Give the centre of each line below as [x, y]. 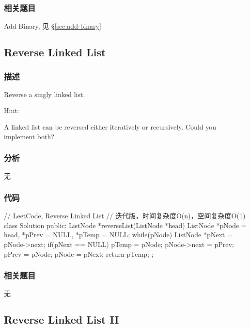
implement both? [29, 136]
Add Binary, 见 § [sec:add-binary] [53, 26]
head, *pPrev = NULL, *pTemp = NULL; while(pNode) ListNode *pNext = [118, 235]
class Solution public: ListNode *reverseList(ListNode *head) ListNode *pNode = [125, 225]
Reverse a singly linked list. [45, 94]
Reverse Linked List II [62, 320]
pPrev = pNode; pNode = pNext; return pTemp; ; [79, 254]
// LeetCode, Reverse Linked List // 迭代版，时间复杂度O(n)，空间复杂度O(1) [125, 216]
